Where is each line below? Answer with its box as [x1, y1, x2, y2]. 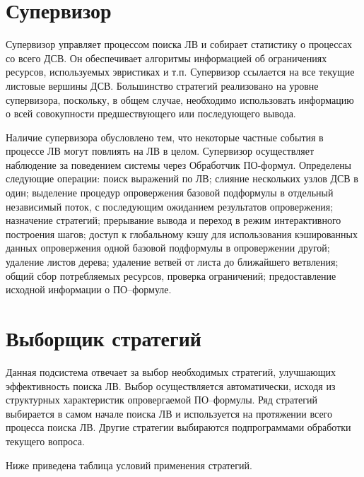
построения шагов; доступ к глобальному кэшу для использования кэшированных [6, 226, 358, 241]
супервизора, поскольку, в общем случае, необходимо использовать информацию [6, 92, 354, 107]
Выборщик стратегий [6, 324, 201, 352]
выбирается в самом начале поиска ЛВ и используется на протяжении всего [6, 406, 333, 420]
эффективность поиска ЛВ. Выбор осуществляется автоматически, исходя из [6, 378, 336, 393]
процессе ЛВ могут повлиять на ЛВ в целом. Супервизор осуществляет [6, 143, 315, 158]
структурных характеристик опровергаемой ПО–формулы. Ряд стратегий [6, 392, 317, 407]
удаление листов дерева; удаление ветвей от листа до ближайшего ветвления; [6, 254, 339, 269]
